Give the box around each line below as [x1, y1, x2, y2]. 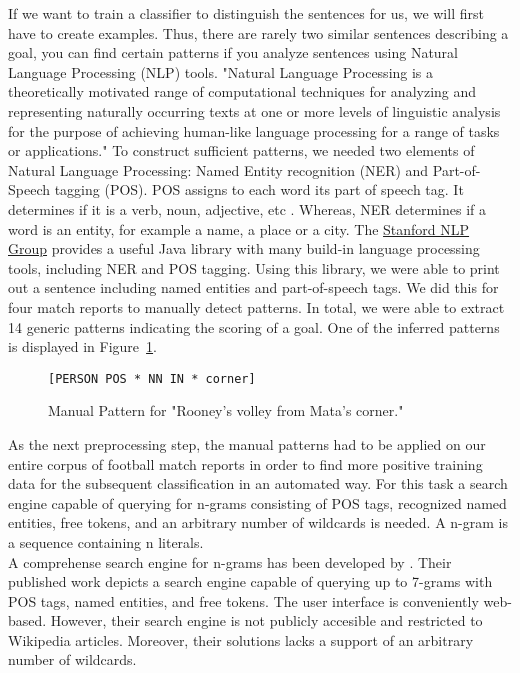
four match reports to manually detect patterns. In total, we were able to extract [8, 296, 505, 317]
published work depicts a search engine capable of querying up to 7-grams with [8, 571, 493, 592]
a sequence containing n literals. [8, 531, 204, 552]
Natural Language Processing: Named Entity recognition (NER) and [8, 159, 429, 180]
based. [8, 610, 47, 631]
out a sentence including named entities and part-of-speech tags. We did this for [8, 277, 499, 298]
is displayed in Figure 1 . [8, 336, 157, 357]
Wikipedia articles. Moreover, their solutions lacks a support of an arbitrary [8, 629, 474, 650]
